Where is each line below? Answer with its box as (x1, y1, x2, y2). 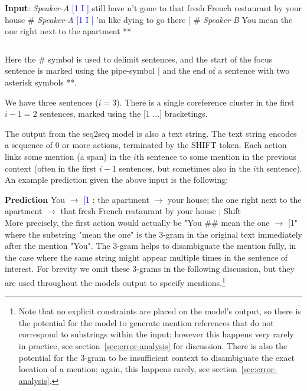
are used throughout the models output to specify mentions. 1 (5, 274, 226, 288)
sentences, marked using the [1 (40, 107, 150, 120)
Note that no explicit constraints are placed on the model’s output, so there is (18, 305, 301, 317)
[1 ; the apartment (83, 193, 149, 205)
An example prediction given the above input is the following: (5, 173, 228, 186)
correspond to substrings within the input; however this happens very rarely (18, 328, 294, 340)
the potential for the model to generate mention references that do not (18, 316, 274, 328)
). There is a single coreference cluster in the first (116, 96, 295, 108)
